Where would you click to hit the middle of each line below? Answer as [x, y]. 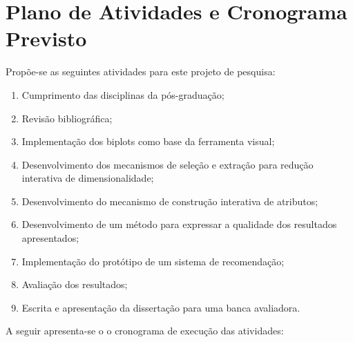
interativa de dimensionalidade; [88, 178]
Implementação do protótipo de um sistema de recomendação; [153, 261]
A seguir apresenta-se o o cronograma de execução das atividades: [145, 331]
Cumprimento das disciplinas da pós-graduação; [123, 94]
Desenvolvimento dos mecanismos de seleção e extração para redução [168, 164]
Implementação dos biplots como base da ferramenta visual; [148, 141]
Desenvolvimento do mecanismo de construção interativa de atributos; [170, 201]
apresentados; [50, 238]
